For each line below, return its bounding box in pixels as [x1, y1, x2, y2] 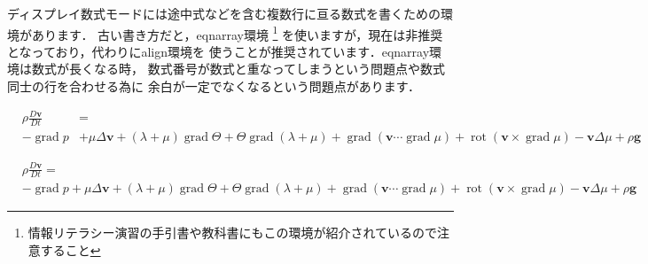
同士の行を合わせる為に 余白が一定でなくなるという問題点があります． [7, 77, 421, 96]
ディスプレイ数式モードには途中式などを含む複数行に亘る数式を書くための [7, 4, 441, 22]
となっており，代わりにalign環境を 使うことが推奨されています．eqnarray [7, 42, 430, 60]
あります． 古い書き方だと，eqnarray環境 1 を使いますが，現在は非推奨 [31, 22, 443, 43]
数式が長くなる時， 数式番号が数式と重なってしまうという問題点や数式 [31, 59, 445, 78]
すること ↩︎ [40, 241, 101, 260]
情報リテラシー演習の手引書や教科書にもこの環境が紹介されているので [27, 223, 438, 242]
